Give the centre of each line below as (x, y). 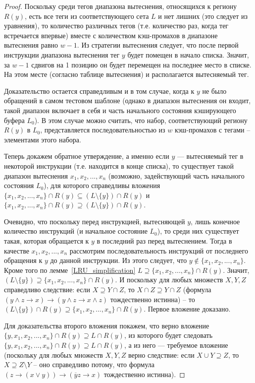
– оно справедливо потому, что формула (94, 364)
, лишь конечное (215, 221)
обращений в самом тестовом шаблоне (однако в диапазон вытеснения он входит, (127, 100)
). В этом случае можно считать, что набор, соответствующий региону (141, 120)
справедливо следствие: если (47, 289)
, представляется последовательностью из (103, 130)
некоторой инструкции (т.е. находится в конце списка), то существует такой (119, 165)
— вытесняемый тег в (210, 156)
